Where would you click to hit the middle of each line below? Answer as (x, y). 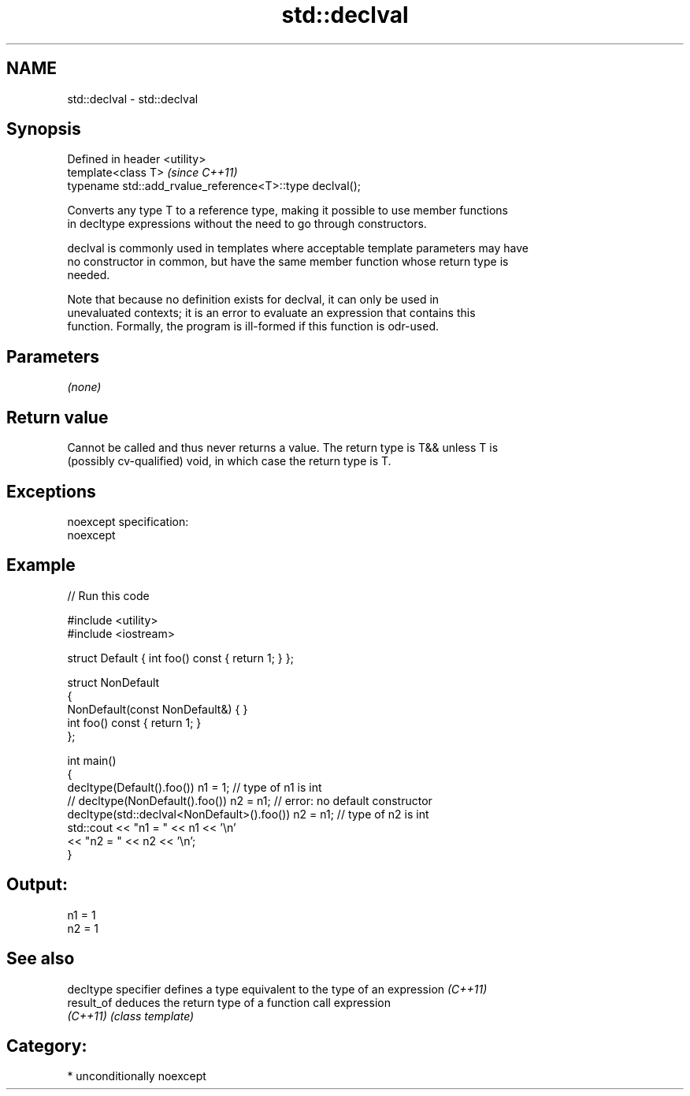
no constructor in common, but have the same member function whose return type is (288, 262)
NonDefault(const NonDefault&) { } (158, 709)
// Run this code (108, 595)
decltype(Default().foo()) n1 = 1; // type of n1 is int (195, 787)
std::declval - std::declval (133, 99)
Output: (37, 885)
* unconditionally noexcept (137, 1076)
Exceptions (51, 491)
